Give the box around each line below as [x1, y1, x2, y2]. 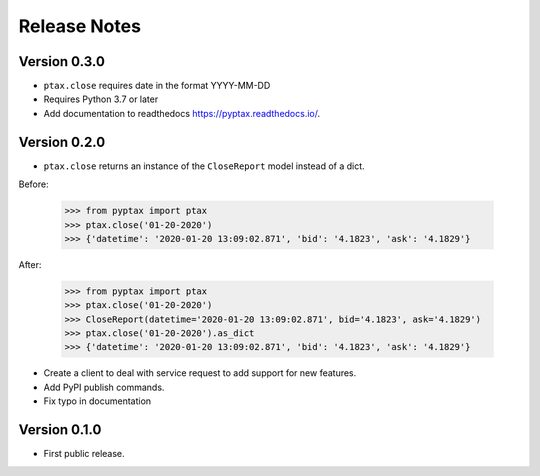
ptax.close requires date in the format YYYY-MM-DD [43, 80, 271, 92]
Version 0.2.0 [18, 133, 106, 150]
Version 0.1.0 [18, 421, 102, 439]
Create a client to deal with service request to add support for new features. [43, 367, 357, 379]
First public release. [43, 448, 125, 460]
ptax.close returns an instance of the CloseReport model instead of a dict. [43, 160, 365, 172]
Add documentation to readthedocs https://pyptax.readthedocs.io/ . [43, 107, 320, 119]
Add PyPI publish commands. [43, 381, 165, 393]
